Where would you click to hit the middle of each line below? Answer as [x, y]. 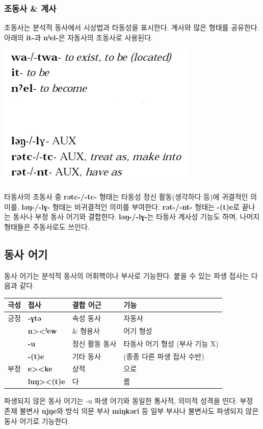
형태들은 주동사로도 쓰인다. [47, 226]
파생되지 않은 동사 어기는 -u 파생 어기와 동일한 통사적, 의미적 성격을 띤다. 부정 [129, 401]
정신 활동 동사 [94, 343]
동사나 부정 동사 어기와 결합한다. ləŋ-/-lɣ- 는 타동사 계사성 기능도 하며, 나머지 [136, 217]
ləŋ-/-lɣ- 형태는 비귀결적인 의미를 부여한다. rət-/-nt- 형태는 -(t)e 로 [131, 206]
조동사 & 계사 [30, 8]
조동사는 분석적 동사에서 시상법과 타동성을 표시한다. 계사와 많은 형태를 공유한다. [132, 27]
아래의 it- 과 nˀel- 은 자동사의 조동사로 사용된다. [78, 37]
